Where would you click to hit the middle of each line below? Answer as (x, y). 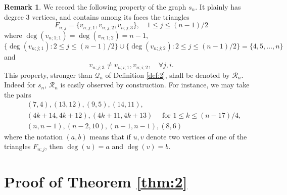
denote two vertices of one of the (197, 136)
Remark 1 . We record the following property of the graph (95, 7)
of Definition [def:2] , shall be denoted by (168, 75)
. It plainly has (218, 7)
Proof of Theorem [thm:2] (96, 181)
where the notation (33, 136)
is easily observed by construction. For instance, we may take (155, 85)
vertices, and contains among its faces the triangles (111, 16)
